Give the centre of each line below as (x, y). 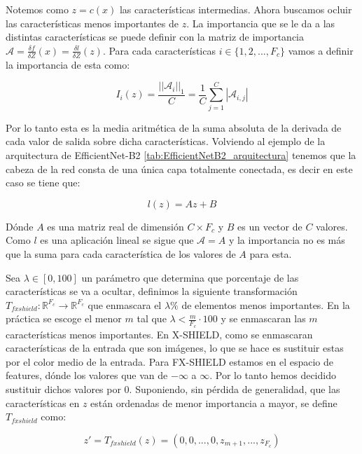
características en (43, 403)
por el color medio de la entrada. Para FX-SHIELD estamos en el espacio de (169, 361)
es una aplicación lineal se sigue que (117, 240)
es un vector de (270, 226)
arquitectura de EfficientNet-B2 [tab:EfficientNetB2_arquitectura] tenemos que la (181, 154)
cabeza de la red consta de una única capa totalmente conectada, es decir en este (179, 168)
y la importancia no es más (287, 240)
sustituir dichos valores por (63, 388)
